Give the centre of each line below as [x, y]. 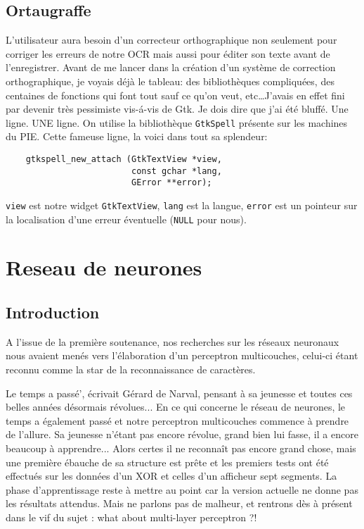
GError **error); [171, 183]
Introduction [53, 312]
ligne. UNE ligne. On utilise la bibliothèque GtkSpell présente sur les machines [177, 122]
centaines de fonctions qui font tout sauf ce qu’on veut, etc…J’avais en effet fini [175, 95]
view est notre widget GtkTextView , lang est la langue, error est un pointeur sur [182, 205]
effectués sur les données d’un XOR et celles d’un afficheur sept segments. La [171, 476]
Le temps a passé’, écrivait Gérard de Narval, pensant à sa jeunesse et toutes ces [179, 393]
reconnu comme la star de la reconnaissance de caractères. [131, 369]
